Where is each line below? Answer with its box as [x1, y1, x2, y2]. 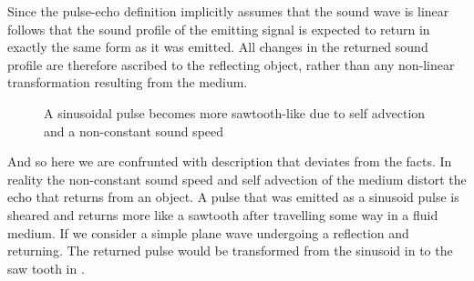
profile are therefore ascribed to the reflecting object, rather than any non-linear [7, 55, 455, 74]
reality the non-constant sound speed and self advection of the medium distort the [7, 169, 467, 188]
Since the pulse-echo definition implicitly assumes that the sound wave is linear [7, 2, 449, 20]
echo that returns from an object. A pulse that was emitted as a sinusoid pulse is [7, 187, 459, 206]
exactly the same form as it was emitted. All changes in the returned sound [7, 37, 428, 56]
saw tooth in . [7, 258, 85, 277]
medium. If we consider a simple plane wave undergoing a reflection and [7, 223, 409, 242]
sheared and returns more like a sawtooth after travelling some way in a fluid [7, 205, 438, 224]
